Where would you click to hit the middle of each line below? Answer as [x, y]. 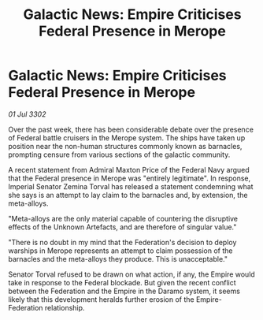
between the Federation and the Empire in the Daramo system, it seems [124, 291]
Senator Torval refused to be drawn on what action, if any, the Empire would [132, 274]
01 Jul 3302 [27, 114]
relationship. [65, 307]
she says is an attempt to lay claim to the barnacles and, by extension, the [128, 195]
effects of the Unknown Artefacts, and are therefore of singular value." [122, 227]
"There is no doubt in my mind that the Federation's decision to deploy [122, 242]
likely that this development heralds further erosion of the [101, 299]
